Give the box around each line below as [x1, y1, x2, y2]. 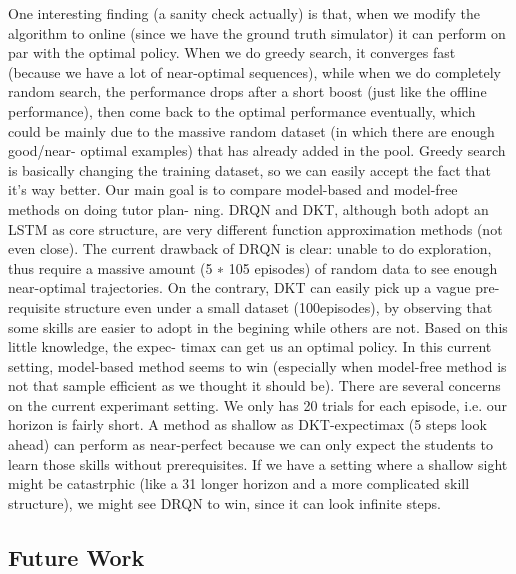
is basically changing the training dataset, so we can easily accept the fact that [8, 159, 491, 180]
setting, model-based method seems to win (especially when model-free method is [8, 355, 507, 376]
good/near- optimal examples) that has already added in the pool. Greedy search [8, 140, 506, 161]
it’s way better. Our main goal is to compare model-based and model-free [8, 179, 458, 200]
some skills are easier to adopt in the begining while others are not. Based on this [8, 316, 508, 337]
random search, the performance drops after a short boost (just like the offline [8, 81, 487, 102]
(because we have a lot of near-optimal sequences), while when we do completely [8, 61, 501, 82]
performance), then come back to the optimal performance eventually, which [8, 100, 476, 121]
